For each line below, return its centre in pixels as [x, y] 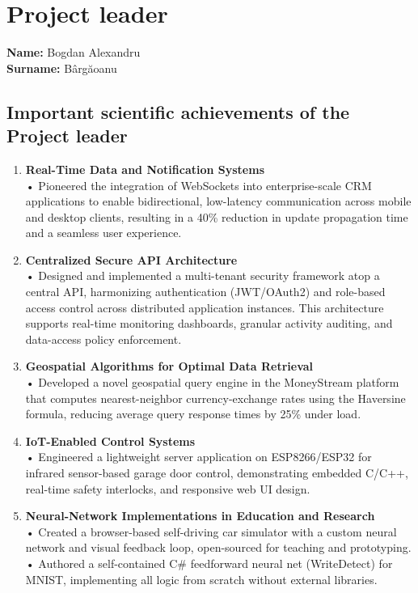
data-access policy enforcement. [103, 339]
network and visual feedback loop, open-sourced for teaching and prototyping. [218, 547]
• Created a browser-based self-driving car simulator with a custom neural [211, 531]
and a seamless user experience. [103, 233]
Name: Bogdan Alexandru [74, 52]
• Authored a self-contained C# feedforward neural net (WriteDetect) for [209, 563]
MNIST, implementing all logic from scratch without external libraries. [201, 579]
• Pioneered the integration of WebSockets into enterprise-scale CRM [198, 185]
